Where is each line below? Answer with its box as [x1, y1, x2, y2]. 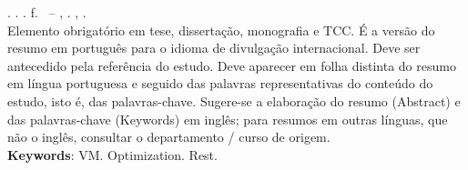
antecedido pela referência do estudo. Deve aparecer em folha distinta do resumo [7, 55, 456, 75]
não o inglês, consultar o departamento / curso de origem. [7, 127, 331, 146]
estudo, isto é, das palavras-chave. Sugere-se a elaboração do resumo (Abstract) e [7, 91, 461, 110]
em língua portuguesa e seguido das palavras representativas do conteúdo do [7, 74, 433, 93]
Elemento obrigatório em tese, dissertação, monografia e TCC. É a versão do [7, 20, 435, 39]
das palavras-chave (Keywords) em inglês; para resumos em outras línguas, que [7, 109, 448, 128]
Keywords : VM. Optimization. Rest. [7, 145, 218, 164]
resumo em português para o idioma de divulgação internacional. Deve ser [7, 38, 421, 57]
